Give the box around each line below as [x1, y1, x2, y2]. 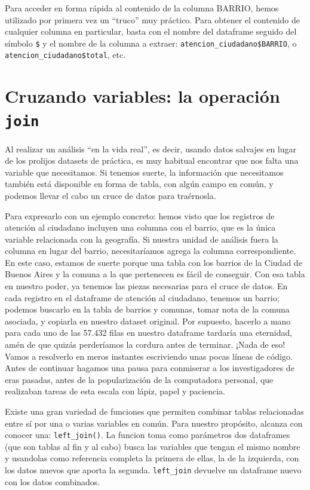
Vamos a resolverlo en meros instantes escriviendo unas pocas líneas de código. [5, 350, 293, 362]
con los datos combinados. [5, 475, 100, 488]
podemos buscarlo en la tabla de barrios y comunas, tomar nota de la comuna [5, 303, 290, 316]
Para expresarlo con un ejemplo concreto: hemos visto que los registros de [5, 209, 275, 222]
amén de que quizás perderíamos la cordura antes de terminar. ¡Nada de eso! [5, 338, 286, 351]
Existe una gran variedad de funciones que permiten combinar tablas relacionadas [5, 405, 304, 417]
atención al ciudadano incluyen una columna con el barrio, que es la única [5, 221, 276, 234]
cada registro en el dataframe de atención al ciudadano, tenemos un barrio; [5, 291, 280, 304]
